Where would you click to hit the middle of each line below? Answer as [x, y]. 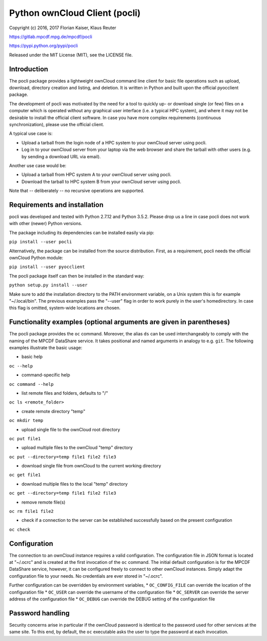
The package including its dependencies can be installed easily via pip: [82, 232]
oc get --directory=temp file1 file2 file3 [63, 493]
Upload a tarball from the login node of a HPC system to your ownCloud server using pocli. [114, 142]
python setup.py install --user [48, 285]
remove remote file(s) [44, 502]
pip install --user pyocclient [47, 267]
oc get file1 [25, 475]
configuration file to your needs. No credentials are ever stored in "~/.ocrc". [86, 576]
